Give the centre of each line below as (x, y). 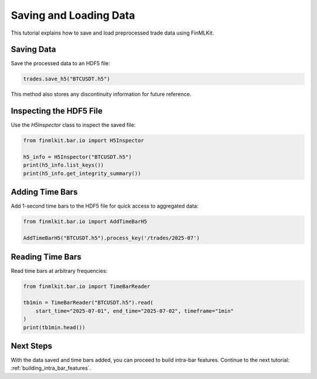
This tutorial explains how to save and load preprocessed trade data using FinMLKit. (112, 33)
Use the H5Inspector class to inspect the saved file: (73, 125)
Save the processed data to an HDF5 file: (60, 63)
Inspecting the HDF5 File (57, 111)
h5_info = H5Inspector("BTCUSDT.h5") (77, 157)
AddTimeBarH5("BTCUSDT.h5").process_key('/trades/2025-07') (112, 238)
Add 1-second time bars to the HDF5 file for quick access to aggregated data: (105, 206)
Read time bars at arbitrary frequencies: (59, 270)
